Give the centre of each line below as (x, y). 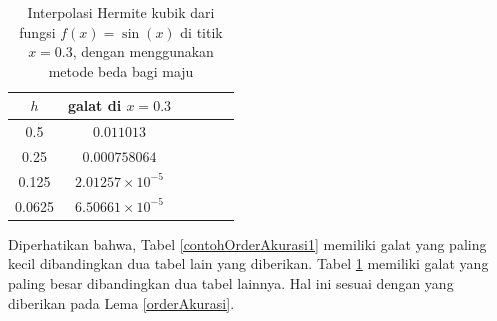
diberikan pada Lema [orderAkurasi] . (121, 302)
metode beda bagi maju (121, 70)
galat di (94, 105)
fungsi (37, 31)
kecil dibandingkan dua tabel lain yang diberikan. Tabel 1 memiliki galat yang (248, 263)
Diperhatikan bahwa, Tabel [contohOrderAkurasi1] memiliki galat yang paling (247, 243)
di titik (201, 31)
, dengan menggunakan (143, 51)
